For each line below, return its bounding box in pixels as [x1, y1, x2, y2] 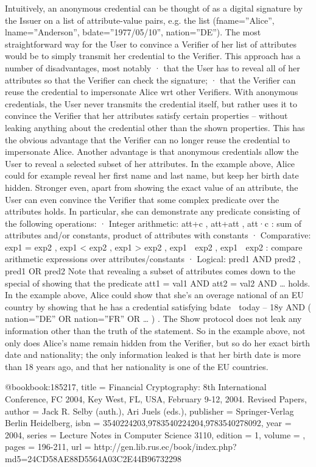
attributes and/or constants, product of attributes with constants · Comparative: [5, 229, 311, 241]
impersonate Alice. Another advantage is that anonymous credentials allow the [5, 145, 299, 158]
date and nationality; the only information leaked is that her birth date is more [5, 348, 301, 361]
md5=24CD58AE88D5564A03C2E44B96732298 [5, 452, 181, 465]
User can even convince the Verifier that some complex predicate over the [5, 193, 279, 205]
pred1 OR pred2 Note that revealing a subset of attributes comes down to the [5, 265, 296, 277]
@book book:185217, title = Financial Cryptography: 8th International [5, 380, 267, 393]
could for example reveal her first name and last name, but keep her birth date [5, 169, 299, 182]
